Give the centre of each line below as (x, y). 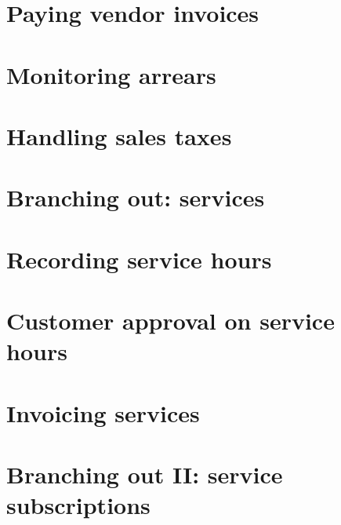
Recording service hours (139, 259)
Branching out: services (136, 197)
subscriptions (78, 505)
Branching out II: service (145, 474)
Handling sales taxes (119, 135)
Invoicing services (103, 412)
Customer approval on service (170, 321)
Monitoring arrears (111, 74)
